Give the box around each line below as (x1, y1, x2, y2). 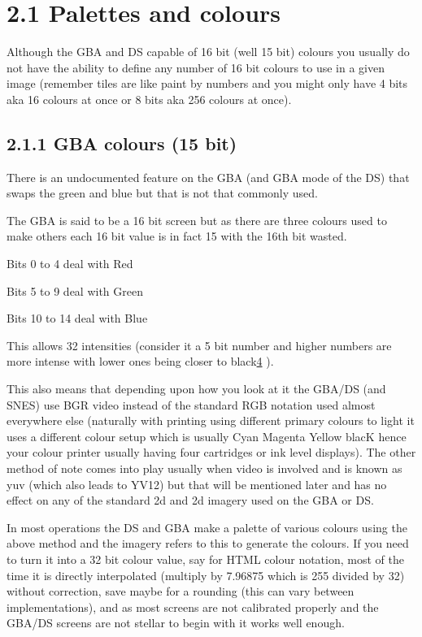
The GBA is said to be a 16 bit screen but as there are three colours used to (7, 211, 387, 228)
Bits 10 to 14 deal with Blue (7, 310, 148, 327)
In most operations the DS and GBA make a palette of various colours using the (7, 518, 407, 535)
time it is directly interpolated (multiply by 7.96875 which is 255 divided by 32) (7, 566, 405, 583)
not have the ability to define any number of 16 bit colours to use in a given (7, 58, 385, 76)
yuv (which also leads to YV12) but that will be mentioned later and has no (7, 475, 387, 492)
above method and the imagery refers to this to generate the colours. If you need (7, 535, 409, 552)
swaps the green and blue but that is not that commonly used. (7, 184, 319, 201)
